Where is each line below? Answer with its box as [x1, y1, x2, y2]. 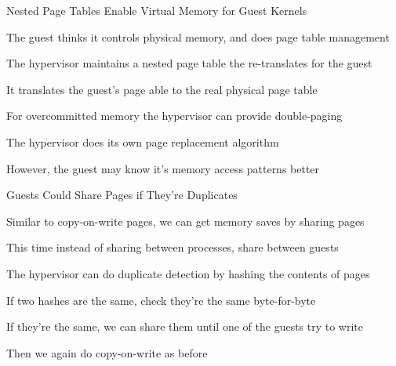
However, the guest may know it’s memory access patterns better [6, 160, 320, 176]
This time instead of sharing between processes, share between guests [6, 239, 339, 255]
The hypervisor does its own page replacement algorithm [6, 133, 279, 150]
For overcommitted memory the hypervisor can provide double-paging [6, 107, 343, 124]
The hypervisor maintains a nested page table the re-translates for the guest [6, 55, 372, 71]
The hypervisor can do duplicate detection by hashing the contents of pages [6, 265, 370, 281]
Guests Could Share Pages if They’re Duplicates [6, 187, 238, 203]
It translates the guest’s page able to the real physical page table [6, 81, 318, 97]
